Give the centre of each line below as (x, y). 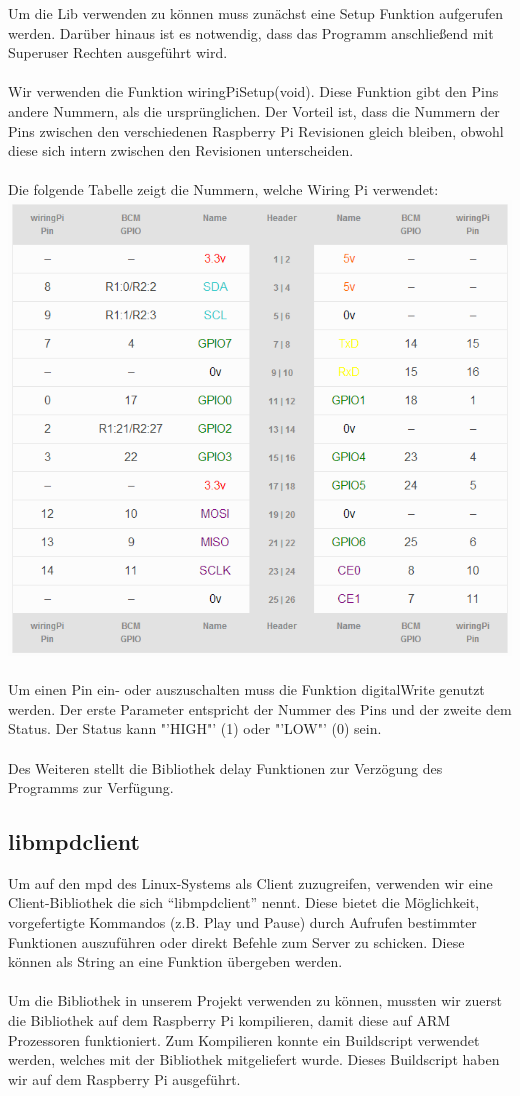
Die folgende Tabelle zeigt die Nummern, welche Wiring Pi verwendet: (223, 189)
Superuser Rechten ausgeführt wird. (118, 52)
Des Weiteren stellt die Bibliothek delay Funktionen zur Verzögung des (225, 767)
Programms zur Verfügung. (91, 787)
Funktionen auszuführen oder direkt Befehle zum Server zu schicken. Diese (236, 941)
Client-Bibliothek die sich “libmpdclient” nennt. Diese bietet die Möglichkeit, (244, 902)
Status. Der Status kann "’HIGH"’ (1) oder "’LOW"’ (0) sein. (195, 728)
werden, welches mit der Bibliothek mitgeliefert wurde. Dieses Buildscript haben (254, 1059)
